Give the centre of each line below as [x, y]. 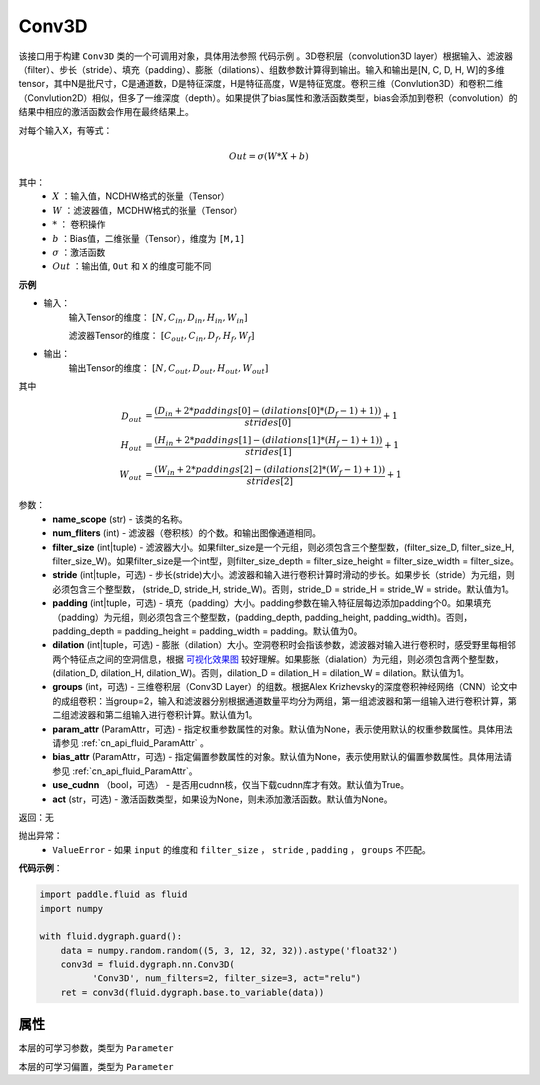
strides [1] [268, 451]
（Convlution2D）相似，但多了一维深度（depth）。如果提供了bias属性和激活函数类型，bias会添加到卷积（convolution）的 [268, 97]
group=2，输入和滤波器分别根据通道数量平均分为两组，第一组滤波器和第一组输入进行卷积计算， [311, 701]
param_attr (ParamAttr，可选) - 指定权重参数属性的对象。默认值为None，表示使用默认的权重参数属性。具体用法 [282, 729]
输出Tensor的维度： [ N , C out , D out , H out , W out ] [168, 368]
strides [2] [270, 481]
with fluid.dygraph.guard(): [111, 936]
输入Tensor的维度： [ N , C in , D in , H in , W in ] [158, 318]
